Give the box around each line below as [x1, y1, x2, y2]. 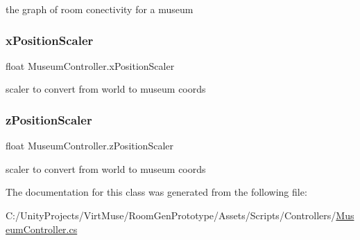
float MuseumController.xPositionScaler [6, 58, 175, 73]
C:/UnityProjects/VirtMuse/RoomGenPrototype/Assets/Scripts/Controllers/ [6, 208, 336, 222]
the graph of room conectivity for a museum [6, 2, 194, 16]
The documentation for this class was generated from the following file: [6, 185, 307, 199]
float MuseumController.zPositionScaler [6, 138, 173, 153]
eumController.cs [6, 221, 78, 236]
